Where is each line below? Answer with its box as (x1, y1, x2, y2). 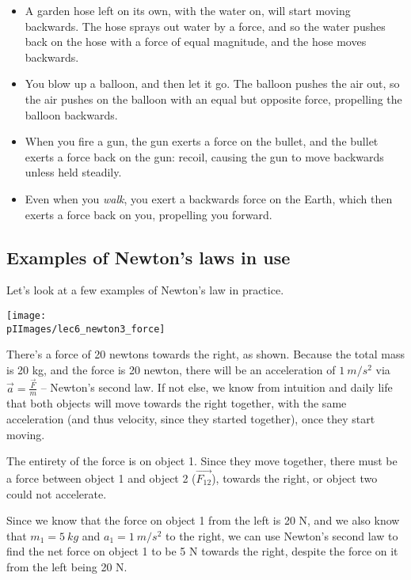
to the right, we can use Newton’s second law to (166, 527, 398, 544)
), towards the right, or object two (211, 469, 378, 486)
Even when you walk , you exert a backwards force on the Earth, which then (25, 190, 393, 207)
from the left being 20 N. (6, 558, 127, 574)
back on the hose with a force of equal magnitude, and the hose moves (25, 33, 367, 50)
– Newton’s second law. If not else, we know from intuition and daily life (40, 379, 393, 396)
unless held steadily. (25, 164, 122, 180)
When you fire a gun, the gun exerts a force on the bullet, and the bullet (25, 133, 379, 150)
